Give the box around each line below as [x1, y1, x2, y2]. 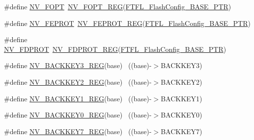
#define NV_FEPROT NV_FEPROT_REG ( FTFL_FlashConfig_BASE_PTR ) [4, 18, 251, 28]
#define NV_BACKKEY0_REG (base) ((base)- [4, 110, 152, 120]
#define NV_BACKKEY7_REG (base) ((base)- [4, 126, 152, 136]
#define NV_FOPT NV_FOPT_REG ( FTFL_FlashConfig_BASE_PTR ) [4, 1, 231, 11]
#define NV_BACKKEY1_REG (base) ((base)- [4, 93, 152, 103]
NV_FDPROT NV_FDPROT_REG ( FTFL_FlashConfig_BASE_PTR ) [4, 44, 226, 54]
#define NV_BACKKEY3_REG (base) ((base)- [4, 60, 152, 70]
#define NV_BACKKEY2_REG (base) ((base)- [4, 76, 152, 87]
